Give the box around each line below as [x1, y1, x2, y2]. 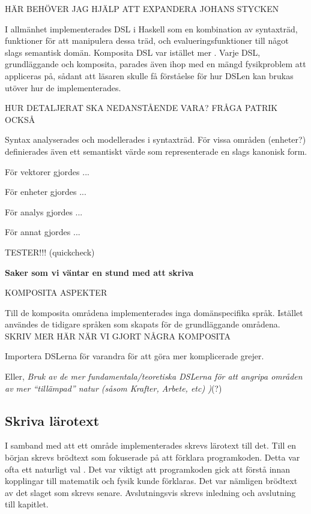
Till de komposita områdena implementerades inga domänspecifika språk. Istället [5, 306, 303, 318]
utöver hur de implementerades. [5, 81, 121, 94]
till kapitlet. [5, 498, 49, 510]
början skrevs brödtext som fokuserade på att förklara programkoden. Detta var [5, 451, 300, 464]
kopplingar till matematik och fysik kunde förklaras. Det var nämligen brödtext [5, 474, 298, 487]
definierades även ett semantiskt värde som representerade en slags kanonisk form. [5, 145, 307, 157]
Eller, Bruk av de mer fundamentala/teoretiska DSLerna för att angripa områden [5, 370, 303, 383]
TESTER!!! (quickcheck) [5, 245, 95, 258]
